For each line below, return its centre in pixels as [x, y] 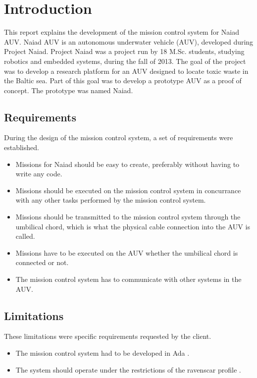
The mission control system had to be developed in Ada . [103, 353]
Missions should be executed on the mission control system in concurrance [128, 190]
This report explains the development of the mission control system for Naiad [122, 32]
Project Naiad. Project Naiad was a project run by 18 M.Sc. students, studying [124, 51]
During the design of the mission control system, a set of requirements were [119, 137]
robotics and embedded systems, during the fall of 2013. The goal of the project [125, 61]
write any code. [39, 174]
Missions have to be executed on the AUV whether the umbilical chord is [127, 252]
